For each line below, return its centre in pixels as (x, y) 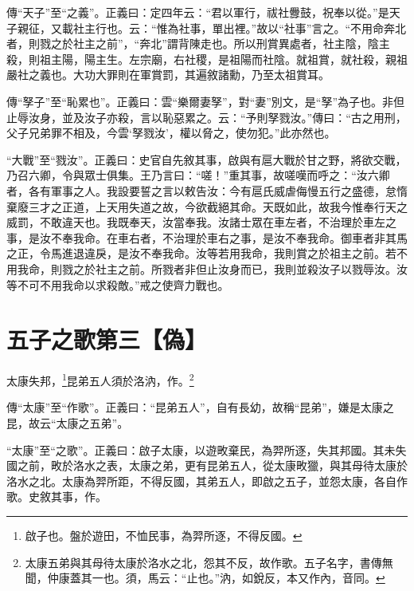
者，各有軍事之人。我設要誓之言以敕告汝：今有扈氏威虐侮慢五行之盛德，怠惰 (207, 190)
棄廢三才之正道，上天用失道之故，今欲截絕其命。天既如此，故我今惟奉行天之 (207, 206)
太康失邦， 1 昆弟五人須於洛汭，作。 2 (100, 379)
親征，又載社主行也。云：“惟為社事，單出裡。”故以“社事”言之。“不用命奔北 (212, 28)
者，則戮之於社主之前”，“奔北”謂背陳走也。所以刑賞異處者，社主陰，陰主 (198, 43)
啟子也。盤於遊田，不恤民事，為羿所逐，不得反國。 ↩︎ (164, 536)
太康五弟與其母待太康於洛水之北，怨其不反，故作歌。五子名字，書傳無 (209, 562)
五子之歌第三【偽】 (107, 339)
